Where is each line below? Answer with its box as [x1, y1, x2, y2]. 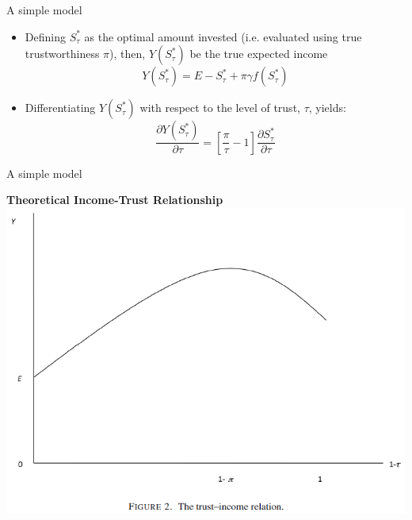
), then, [109, 45, 146, 62]
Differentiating [25, 99, 96, 116]
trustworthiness [25, 45, 100, 62]
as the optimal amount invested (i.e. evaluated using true [84, 28, 362, 44]
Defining [25, 28, 66, 44]
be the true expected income [189, 45, 328, 62]
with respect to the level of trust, [139, 99, 300, 116]
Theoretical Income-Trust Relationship [6, 191, 223, 208]
